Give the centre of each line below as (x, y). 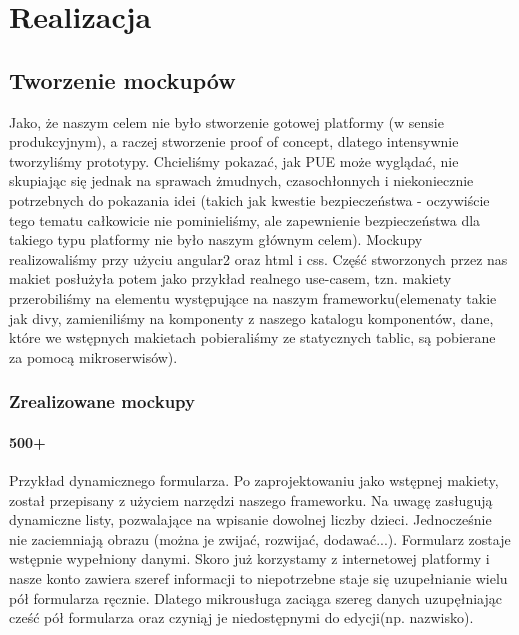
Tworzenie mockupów (122, 79)
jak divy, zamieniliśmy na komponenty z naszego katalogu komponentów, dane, (251, 317)
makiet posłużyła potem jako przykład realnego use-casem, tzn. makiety (230, 278)
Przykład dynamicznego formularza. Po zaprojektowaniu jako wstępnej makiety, (254, 479)
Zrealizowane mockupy (102, 401)
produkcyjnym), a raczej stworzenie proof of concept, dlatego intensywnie (234, 141)
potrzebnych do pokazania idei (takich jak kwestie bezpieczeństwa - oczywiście (249, 199)
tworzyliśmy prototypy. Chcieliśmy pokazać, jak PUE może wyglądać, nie (234, 160)
